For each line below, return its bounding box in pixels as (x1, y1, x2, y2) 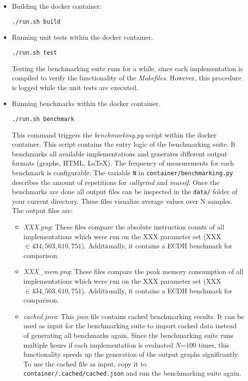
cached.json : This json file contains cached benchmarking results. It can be (23, 311, 244, 321)
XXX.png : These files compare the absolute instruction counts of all (23, 222, 224, 231)
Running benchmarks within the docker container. (12, 98, 160, 108)
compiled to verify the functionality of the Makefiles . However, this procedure (12, 73, 241, 83)
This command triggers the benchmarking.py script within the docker (12, 129, 217, 139)
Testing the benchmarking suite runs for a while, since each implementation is (12, 63, 243, 73)
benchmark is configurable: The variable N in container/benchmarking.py (12, 167, 233, 177)
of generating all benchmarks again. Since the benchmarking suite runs (23, 330, 233, 340)
